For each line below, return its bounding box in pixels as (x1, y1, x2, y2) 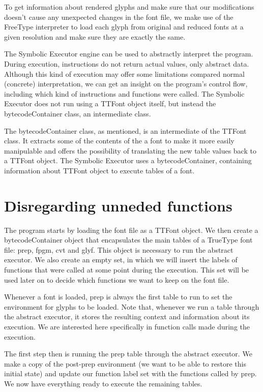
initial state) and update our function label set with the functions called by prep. (4, 368, 257, 379)
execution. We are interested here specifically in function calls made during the (4, 321, 250, 331)
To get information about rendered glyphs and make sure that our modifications (4, 2, 254, 12)
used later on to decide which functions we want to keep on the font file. (4, 274, 229, 285)
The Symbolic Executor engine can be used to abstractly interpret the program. (4, 48, 253, 59)
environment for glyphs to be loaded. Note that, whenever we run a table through (4, 301, 259, 312)
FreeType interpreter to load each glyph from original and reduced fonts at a (4, 21, 244, 32)
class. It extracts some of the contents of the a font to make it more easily (4, 135, 235, 146)
